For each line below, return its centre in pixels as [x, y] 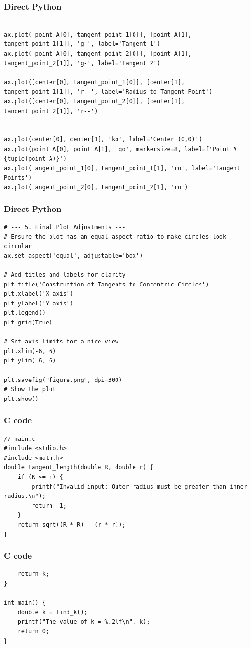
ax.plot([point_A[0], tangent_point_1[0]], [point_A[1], [98, 34]
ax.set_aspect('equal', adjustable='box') [74, 256]
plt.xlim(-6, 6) [30, 351]
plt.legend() [25, 313]
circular [18, 246]
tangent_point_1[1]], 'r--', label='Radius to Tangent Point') [108, 92]
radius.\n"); [25, 496]
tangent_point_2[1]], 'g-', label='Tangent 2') [82, 63]
